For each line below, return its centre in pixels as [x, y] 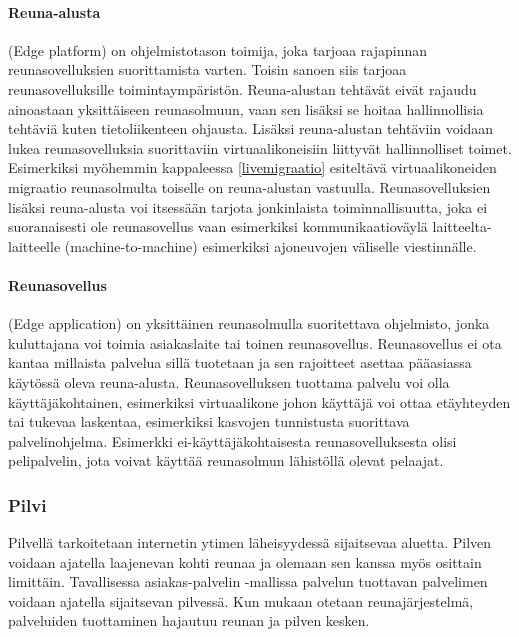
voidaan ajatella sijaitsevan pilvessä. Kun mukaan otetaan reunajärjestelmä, [241, 600]
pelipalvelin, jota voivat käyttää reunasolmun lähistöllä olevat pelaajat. [226, 460]
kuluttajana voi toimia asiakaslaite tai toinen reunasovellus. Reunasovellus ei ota [255, 342]
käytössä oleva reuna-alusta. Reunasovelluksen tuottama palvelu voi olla [229, 381]
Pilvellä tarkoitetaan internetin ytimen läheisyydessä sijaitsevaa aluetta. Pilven [250, 542]
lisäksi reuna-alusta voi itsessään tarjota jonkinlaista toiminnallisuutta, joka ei [248, 206]
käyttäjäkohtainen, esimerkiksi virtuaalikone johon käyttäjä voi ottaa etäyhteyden [259, 401]
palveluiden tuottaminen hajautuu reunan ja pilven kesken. [189, 620]
